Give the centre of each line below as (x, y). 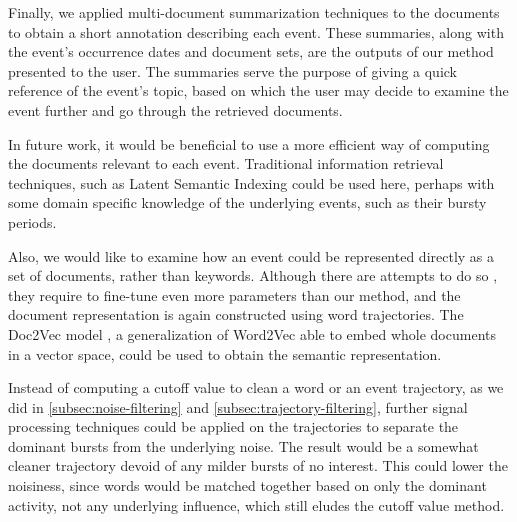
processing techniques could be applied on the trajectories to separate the (233, 426)
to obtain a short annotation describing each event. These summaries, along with (256, 31)
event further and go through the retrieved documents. (175, 109)
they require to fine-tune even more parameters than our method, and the (234, 294)
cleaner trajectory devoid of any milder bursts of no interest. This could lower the (258, 465)
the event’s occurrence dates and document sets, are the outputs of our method (251, 51)
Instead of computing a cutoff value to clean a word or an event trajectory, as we (256, 387)
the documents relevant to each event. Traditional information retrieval (226, 163)
